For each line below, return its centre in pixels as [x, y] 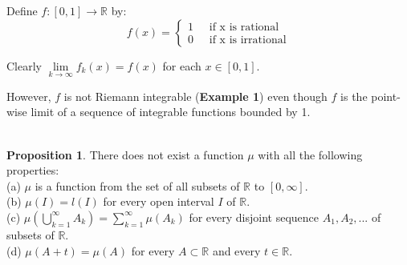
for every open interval [159, 201]
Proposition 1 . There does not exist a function [125, 154]
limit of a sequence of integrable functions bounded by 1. [171, 112]
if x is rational [244, 28]
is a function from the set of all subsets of [137, 185]
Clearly [24, 65]
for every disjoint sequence [254, 217]
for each [182, 65]
